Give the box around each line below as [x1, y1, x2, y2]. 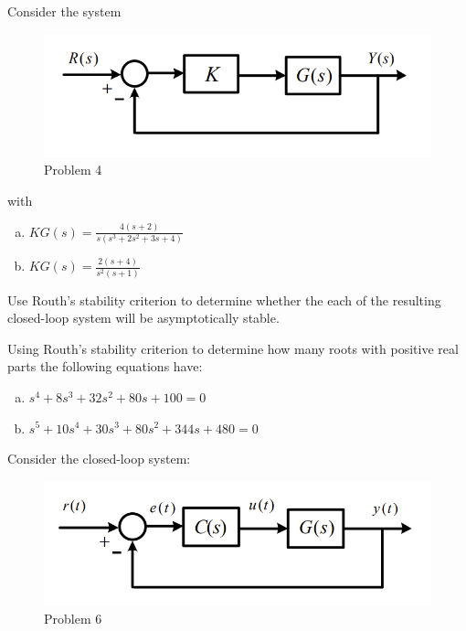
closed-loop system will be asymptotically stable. [7, 308, 280, 327]
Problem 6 [44, 608, 102, 627]
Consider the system [7, 2, 122, 20]
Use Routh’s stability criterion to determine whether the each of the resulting [7, 290, 441, 309]
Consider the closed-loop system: [7, 449, 191, 468]
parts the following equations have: [7, 357, 203, 376]
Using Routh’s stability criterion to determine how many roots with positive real [7, 338, 459, 358]
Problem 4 [44, 160, 102, 179]
